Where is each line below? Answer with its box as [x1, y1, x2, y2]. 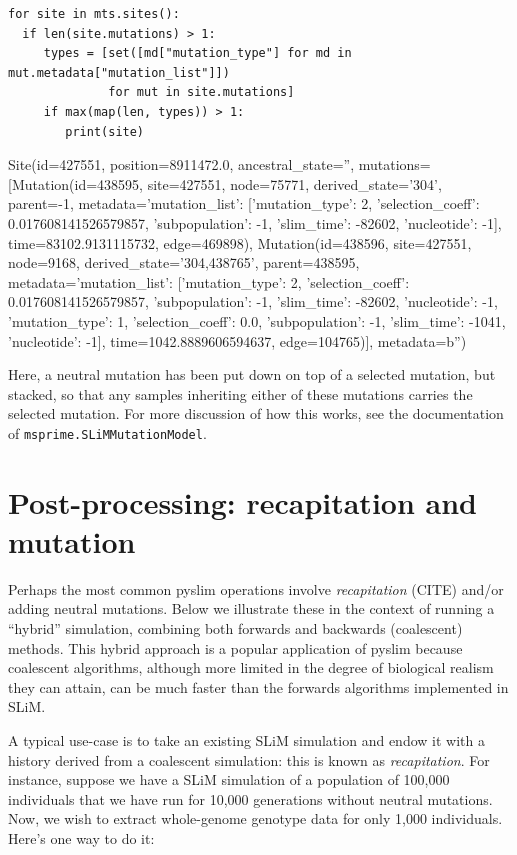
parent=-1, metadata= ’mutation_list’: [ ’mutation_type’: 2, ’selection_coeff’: [8, 193, 480, 214]
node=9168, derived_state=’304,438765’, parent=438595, [8, 252, 360, 273]
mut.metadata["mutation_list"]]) [8, 65, 230, 80]
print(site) [65, 124, 145, 139]
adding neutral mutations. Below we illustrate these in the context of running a [8, 598, 495, 619]
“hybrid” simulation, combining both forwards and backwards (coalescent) [8, 618, 463, 639]
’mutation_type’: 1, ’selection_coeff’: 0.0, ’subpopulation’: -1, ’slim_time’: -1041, [8, 310, 506, 331]
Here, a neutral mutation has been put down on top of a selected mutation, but [8, 364, 496, 385]
